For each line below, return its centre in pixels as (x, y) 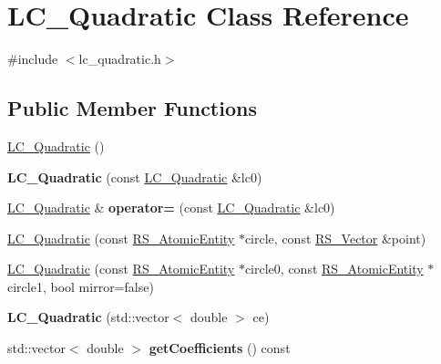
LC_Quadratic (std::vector (88, 317)
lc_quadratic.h (120, 59)
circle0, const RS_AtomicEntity (334, 269)
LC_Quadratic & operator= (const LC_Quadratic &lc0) (171, 208)
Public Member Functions (132, 108)
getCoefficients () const (220, 348)
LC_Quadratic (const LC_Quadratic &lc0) (135, 177)
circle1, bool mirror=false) (81, 286)
